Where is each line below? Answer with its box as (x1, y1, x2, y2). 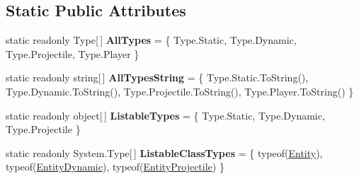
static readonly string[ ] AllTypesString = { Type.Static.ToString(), (6, 70, 309, 85)
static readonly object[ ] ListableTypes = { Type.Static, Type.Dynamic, (6, 108, 325, 122)
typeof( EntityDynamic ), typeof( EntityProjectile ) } (6, 159, 224, 174)
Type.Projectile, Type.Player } (6, 46, 139, 61)
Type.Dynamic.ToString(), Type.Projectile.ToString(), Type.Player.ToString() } (6, 83, 354, 98)
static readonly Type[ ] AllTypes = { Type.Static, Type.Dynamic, (6, 33, 297, 47)
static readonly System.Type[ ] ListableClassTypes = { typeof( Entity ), (6, 145, 323, 160)
